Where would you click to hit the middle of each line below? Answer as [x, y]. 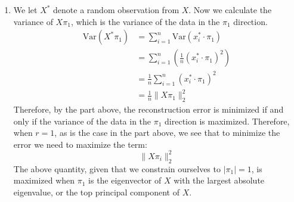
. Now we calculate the [230, 10]
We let [25, 10]
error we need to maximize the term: [80, 144]
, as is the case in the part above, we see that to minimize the [167, 133]
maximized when [44, 180]
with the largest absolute [219, 180]
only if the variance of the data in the [82, 121]
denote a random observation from [116, 10]
